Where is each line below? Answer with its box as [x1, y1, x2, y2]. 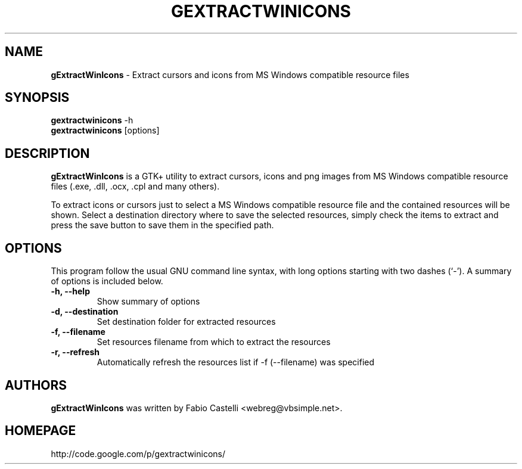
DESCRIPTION [5, 145, 90, 161]
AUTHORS [5, 377, 67, 393]
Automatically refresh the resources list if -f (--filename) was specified [97, 357, 375, 368]
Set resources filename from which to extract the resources [97, 337, 331, 347]
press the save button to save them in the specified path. [51, 220, 274, 231]
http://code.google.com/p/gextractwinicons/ [51, 448, 226, 459]
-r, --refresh [51, 347, 100, 358]
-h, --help [51, 286, 90, 297]
